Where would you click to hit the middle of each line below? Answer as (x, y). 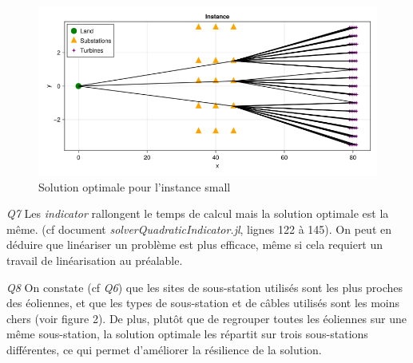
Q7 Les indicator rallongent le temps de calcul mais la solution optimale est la (198, 213)
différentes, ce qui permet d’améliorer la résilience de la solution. (164, 349)
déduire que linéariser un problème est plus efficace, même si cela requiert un (195, 245)
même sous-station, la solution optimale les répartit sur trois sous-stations (187, 334)
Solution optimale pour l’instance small (135, 186)
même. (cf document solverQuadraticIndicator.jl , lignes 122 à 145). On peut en (199, 229)
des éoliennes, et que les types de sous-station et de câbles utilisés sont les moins (203, 303)
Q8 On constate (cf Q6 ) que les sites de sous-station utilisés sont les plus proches (205, 287)
